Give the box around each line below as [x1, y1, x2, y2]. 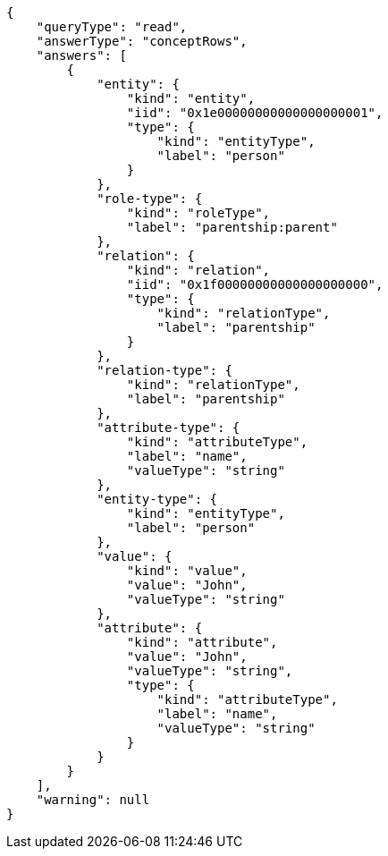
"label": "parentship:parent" [126, 220, 338, 234]
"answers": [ [36, 48, 127, 63]
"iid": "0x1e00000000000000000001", [126, 106, 384, 120]
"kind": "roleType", [126, 206, 271, 220]
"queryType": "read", [36, 20, 188, 34]
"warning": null [36, 792, 150, 807]
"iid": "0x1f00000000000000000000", [126, 277, 384, 292]
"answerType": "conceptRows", [36, 34, 248, 48]
